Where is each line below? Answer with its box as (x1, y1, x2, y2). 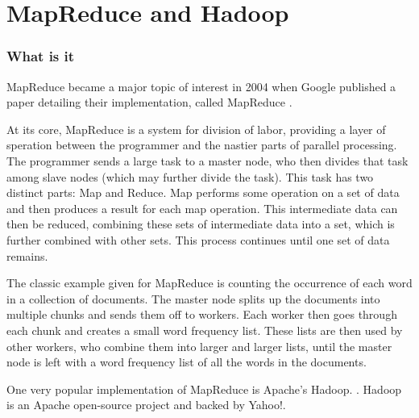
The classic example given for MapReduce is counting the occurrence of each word (6, 274, 413, 291)
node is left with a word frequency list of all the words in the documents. (6, 353, 367, 370)
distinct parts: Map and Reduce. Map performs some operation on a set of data (6, 184, 400, 201)
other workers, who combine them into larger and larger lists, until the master (6, 337, 392, 354)
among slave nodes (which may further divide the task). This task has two (6, 168, 374, 185)
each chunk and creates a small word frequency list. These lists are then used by (6, 321, 403, 338)
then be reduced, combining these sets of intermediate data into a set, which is (6, 215, 395, 232)
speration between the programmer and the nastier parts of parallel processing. (6, 136, 397, 153)
